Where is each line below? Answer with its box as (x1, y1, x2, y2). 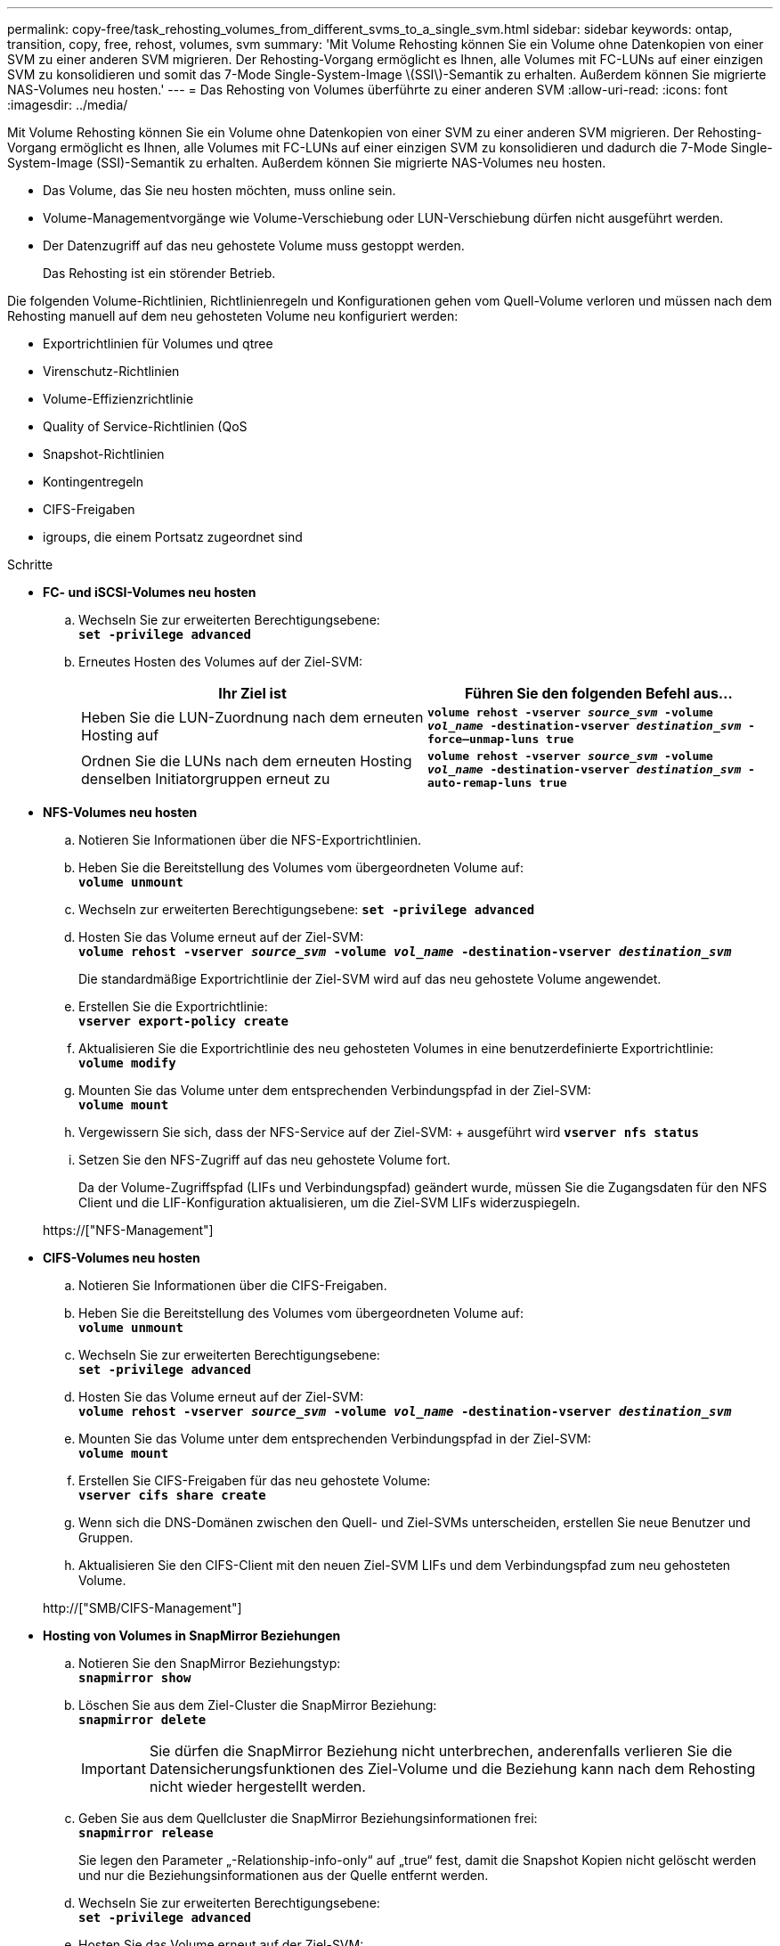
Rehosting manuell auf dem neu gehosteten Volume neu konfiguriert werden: (7, 308, 459, 323)
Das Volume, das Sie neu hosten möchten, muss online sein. (43, 183, 396, 198)
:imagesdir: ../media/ (7, 97, 128, 112)
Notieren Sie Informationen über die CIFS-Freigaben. (78, 1278, 387, 1293)
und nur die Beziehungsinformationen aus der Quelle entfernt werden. (78, 1868, 489, 1883)
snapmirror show (78, 1671, 191, 1685)
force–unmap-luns (427, 732, 540, 746)
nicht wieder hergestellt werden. (149, 1778, 366, 1795)
